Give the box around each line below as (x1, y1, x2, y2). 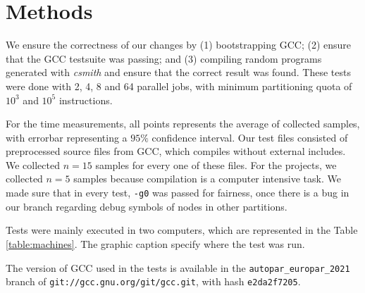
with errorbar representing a (6, 130, 128, 144)
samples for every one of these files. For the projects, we (95, 157, 337, 172)
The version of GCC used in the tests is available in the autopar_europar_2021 (6, 260, 350, 275)
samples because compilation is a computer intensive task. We (73, 171, 341, 186)
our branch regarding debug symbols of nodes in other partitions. (6, 199, 287, 213)
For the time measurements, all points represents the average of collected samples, (6, 116, 360, 131)
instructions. (58, 92, 113, 107)
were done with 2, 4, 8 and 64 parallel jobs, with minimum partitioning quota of (6, 78, 352, 93)
